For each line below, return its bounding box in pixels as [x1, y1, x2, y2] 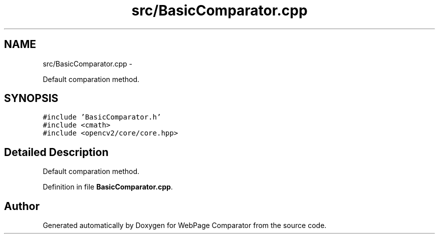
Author [4, 199, 40, 212]
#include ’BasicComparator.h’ [43, 113, 161, 121]
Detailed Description [4, 145, 109, 158]
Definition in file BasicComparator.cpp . [43, 182, 173, 191]
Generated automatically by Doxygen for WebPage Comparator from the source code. [43, 221, 327, 230]
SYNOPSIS [4, 92, 59, 105]
